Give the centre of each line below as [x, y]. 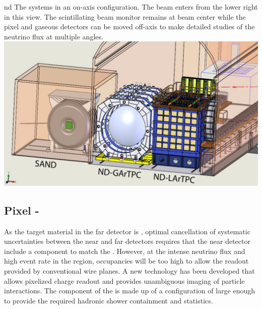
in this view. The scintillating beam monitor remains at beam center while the [125, 16]
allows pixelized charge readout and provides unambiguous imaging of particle [124, 280]
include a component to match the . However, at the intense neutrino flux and [125, 251]
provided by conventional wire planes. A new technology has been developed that [129, 271]
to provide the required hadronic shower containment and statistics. [109, 300]
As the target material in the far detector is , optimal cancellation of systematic [127, 231]
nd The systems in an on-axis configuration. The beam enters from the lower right [131, 7]
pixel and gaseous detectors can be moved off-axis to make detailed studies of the [129, 27]
